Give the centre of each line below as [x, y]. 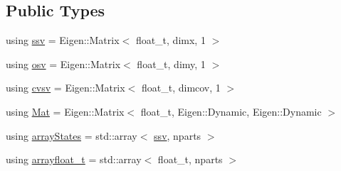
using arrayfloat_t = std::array [74, 159]
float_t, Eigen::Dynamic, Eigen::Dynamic [231, 111]
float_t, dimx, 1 [170, 40]
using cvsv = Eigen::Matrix [65, 88]
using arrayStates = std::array [72, 135]
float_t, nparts [190, 159]
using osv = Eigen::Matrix [63, 64]
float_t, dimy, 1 [171, 64]
